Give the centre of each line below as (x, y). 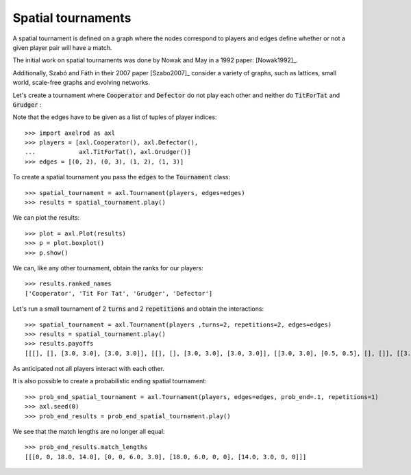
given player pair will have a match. (62, 47)
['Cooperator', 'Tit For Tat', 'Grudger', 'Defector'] (119, 293)
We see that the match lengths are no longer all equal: (89, 432)
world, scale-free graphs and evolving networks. (82, 83)
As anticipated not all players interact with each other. (88, 369)
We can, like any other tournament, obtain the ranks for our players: (108, 268)
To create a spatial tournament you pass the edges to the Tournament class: (122, 177)
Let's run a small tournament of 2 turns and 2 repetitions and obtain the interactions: (138, 309)
